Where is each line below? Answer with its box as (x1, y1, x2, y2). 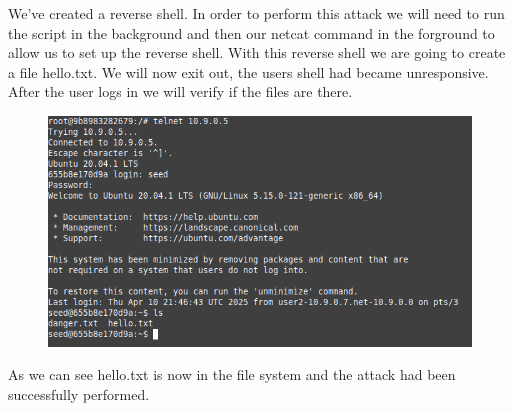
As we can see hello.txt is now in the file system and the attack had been (8, 364, 456, 385)
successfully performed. (8, 383, 150, 404)
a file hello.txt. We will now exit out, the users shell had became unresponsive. (8, 61, 489, 82)
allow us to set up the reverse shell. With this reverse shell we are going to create (8, 42, 506, 63)
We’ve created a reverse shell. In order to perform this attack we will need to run (8, 3, 505, 23)
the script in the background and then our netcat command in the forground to (8, 22, 495, 43)
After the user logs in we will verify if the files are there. (8, 81, 353, 102)
